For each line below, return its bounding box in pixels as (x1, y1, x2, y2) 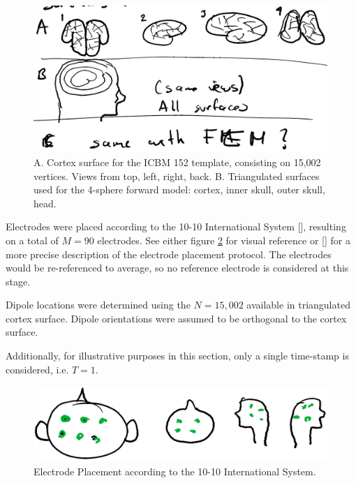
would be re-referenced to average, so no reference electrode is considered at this (6, 260, 349, 275)
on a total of (6, 232, 59, 247)
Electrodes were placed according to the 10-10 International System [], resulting (6, 219, 346, 234)
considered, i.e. (6, 362, 69, 376)
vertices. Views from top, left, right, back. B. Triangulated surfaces (34, 168, 320, 183)
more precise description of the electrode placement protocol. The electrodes (6, 246, 332, 261)
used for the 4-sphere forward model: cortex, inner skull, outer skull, (34, 182, 325, 197)
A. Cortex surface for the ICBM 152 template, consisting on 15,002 (34, 154, 321, 169)
